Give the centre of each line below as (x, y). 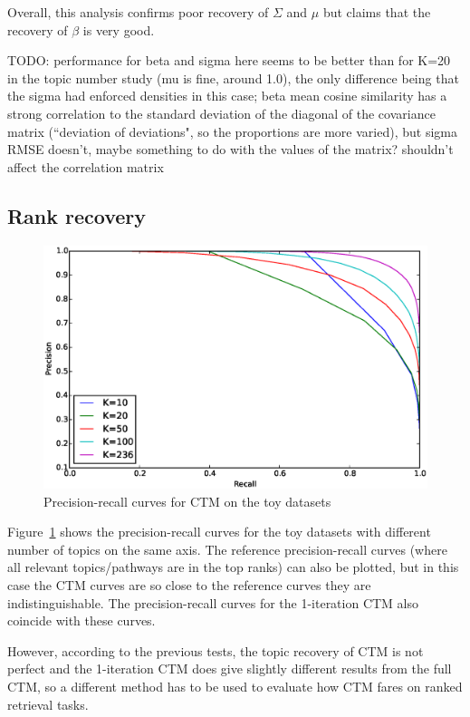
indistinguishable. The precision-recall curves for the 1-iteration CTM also (213, 602)
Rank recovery (77, 215)
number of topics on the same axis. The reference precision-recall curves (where (227, 549)
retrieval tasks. (48, 704)
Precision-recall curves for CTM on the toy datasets (187, 501)
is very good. (119, 29)
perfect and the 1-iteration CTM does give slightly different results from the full (230, 669)
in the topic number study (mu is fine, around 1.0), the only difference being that (233, 78)
